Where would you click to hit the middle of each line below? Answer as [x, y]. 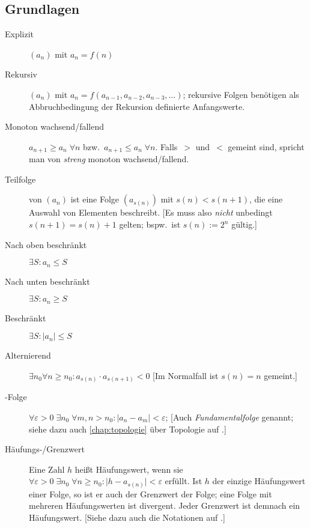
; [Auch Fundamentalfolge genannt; [229, 417]
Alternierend [28, 355]
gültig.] [244, 224]
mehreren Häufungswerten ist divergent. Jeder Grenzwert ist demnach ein [165, 505]
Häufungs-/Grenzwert [45, 449]
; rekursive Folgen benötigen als [241, 94]
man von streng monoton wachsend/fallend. [109, 159]
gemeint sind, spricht [266, 146]
